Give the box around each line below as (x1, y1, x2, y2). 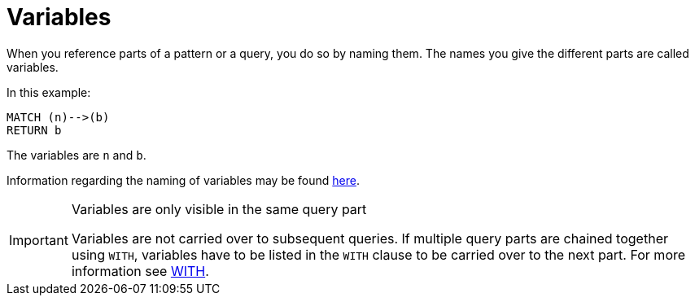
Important (9, 231, 68, 248)
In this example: (7, 85, 91, 99)
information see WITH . (71, 262, 209, 279)
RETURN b (7, 123, 62, 137)
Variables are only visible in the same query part (71, 200, 367, 217)
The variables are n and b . (7, 147, 146, 162)
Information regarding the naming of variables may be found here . (7, 173, 360, 187)
